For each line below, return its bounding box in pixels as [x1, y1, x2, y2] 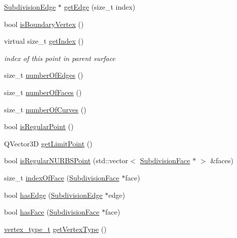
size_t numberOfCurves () [4, 104, 86, 114]
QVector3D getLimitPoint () [4, 138, 93, 148]
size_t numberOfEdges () [4, 70, 83, 80]
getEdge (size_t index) [64, 2, 136, 12]
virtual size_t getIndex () [4, 36, 84, 46]
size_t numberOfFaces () [4, 86, 82, 97]
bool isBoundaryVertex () [4, 18, 84, 29]
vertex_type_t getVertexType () [4, 223, 107, 234]
